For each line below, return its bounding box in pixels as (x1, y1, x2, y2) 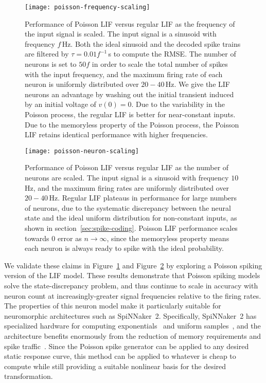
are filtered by (25, 48, 69, 59)
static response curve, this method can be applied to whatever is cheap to (4, 351, 236, 361)
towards (25, 232, 49, 243)
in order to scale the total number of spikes (92, 59, 228, 69)
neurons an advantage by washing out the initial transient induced (25, 88, 234, 99)
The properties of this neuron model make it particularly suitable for (4, 300, 221, 311)
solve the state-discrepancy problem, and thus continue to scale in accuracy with (4, 280, 258, 290)
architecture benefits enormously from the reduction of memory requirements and (4, 330, 261, 341)
